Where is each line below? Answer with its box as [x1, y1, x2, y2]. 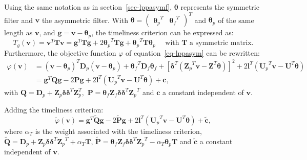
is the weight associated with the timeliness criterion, [35, 125, 202, 136]
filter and [4, 14, 33, 25]
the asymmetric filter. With [42, 14, 129, 25]
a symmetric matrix [190, 39, 252, 47]
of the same [218, 14, 254, 25]
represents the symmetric [180, 2, 259, 12]
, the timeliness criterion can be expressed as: [91, 27, 234, 38]
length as [4, 27, 33, 38]
